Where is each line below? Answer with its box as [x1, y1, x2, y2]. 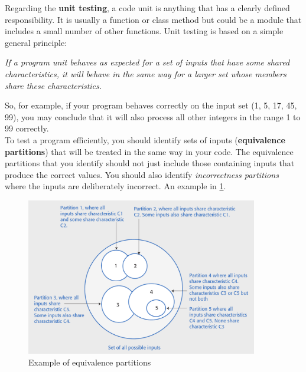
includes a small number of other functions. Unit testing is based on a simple [5, 25, 284, 37]
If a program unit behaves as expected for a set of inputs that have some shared [5, 56, 290, 68]
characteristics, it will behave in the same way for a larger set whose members [5, 67, 287, 80]
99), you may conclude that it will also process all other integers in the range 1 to [5, 110, 301, 123]
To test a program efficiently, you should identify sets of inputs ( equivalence [5, 133, 285, 146]
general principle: [5, 36, 67, 48]
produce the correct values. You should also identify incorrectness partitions [5, 168, 279, 180]
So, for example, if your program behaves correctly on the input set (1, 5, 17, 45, [5, 99, 297, 111]
